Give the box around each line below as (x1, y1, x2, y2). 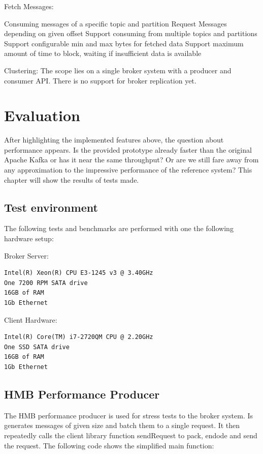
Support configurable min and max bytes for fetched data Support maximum (4, 38, 244, 48)
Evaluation (4, 105, 80, 126)
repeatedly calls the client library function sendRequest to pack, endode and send (4, 430, 257, 440)
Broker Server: (4, 250, 49, 261)
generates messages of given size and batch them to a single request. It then (4, 420, 240, 431)
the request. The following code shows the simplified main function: (4, 440, 214, 450)
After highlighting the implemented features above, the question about (4, 134, 224, 145)
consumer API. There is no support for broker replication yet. (4, 75, 196, 86)
